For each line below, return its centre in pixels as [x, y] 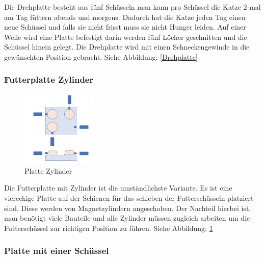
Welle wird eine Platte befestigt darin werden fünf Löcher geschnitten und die [126, 37]
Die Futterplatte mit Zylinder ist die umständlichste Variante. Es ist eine [118, 188]
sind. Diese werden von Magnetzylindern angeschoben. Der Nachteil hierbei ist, [128, 208]
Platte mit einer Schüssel [57, 251]
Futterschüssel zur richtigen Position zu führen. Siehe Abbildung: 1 [109, 228]
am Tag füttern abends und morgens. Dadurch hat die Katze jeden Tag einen [125, 17]
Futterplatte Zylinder [49, 79]
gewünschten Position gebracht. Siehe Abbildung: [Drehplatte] [101, 56]
